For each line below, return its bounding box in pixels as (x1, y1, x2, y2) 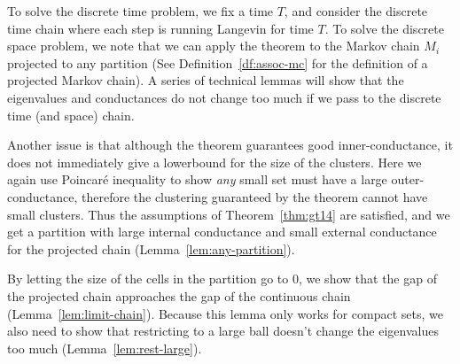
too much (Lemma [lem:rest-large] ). (7, 338, 202, 357)
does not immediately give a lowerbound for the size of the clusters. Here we (7, 152, 422, 171)
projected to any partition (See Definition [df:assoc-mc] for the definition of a (7, 53, 428, 72)
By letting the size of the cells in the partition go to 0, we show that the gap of (7, 269, 437, 288)
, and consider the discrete (284, 2, 428, 19)
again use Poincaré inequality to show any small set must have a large (7, 170, 387, 189)
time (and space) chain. (7, 105, 135, 124)
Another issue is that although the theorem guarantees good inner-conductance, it (7, 136, 453, 154)
